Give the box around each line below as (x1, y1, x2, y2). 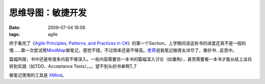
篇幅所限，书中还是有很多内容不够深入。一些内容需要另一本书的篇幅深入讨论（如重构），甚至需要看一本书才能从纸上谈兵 (9, 56, 252, 62)
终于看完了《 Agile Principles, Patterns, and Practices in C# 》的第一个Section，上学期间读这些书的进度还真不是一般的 (9, 40, 246, 46)
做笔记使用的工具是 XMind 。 (9, 72, 67, 78)
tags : (9, 31, 20, 37)
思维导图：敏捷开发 (9, 7, 87, 18)
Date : (9, 25, 21, 30)
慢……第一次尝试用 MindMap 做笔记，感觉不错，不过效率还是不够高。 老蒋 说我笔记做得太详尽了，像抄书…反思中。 (9, 47, 238, 53)
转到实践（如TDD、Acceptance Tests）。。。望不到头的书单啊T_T (9, 63, 137, 69)
